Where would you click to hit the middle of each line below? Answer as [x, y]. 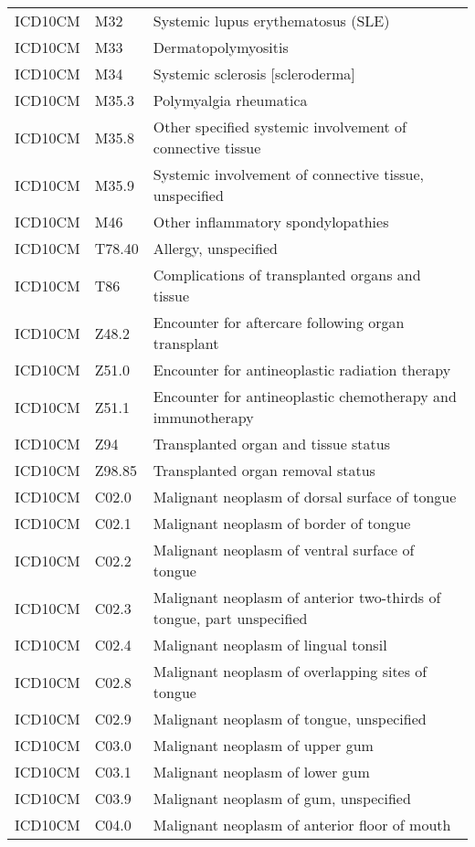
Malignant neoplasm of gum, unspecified [282, 798]
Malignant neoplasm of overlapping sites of [290, 671]
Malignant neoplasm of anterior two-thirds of [297, 597]
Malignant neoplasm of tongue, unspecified [290, 719]
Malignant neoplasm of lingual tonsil [270, 645]
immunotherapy [203, 417]
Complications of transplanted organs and [287, 275]
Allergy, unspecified [215, 248]
